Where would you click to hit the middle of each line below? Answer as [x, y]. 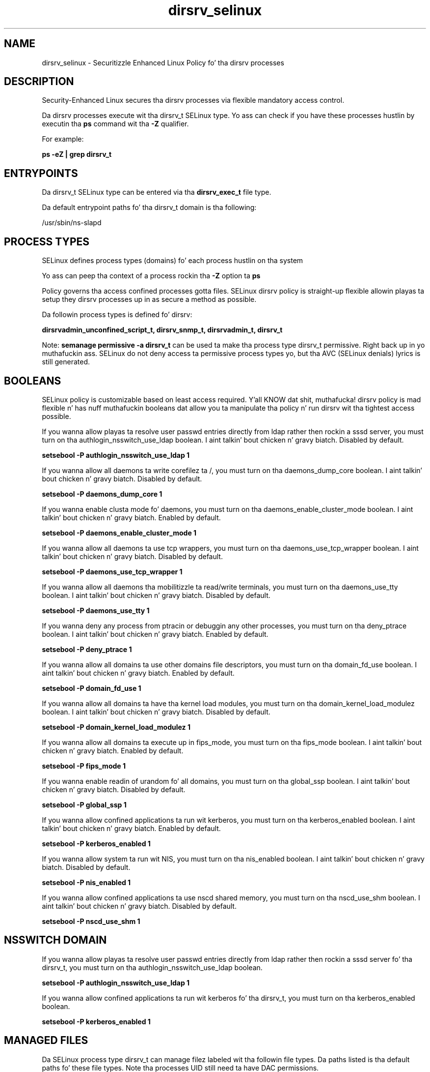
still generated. [66, 362]
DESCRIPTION [39, 82]
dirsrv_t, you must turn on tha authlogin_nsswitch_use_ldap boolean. [152, 967]
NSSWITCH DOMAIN [55, 940]
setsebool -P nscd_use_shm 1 [91, 921]
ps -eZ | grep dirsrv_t [77, 154]
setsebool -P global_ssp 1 [84, 804]
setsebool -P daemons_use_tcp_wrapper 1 [112, 571]
